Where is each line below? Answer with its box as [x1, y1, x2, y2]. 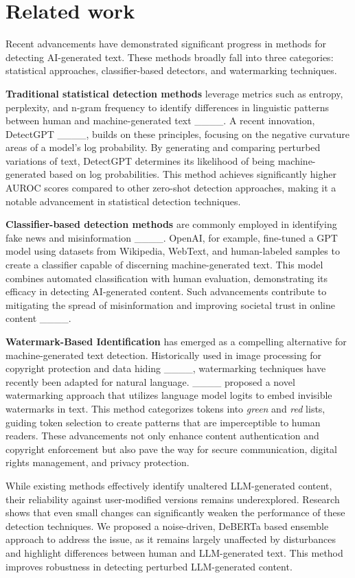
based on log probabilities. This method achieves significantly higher [49, 167, 336, 181]
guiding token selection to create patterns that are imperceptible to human [5, 415, 321, 429]
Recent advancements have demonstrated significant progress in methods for [5, 36, 327, 51]
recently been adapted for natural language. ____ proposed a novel [5, 374, 295, 389]
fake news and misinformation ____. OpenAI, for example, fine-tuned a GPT [5, 230, 338, 244]
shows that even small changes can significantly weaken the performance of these [5, 505, 345, 520]
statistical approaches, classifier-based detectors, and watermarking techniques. [5, 63, 337, 78]
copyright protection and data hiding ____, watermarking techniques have [5, 361, 326, 375]
